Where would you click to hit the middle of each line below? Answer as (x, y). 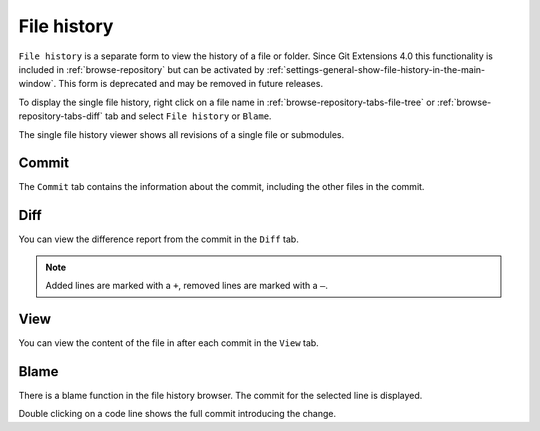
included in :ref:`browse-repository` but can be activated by (141, 69)
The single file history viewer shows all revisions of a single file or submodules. (181, 134)
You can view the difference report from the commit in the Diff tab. (158, 239)
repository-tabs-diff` (61, 116)
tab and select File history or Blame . (188, 116)
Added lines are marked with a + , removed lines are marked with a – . (187, 286)
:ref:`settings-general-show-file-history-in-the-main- (375, 69)
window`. (37, 84)
